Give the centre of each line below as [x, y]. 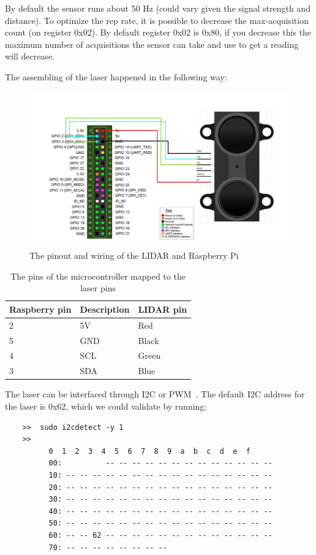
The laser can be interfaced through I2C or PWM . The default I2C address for [155, 394]
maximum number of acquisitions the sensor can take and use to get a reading [152, 44]
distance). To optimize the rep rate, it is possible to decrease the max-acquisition [157, 20]
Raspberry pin [40, 309]
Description [105, 309]
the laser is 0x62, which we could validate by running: [106, 406]
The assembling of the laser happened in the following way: [116, 76]
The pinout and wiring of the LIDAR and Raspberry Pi [134, 255]
